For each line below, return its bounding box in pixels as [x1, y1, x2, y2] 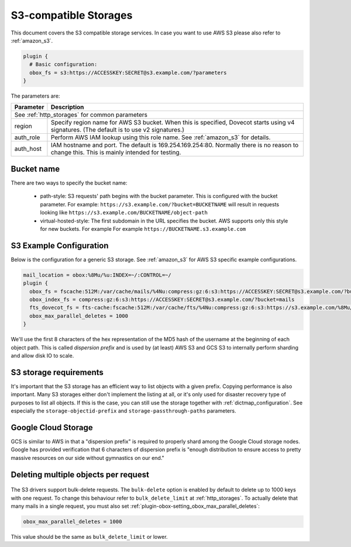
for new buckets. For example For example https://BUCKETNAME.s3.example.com [40, 225, 246, 232]
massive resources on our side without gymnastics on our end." [11, 454, 165, 461]
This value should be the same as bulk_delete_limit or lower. [11, 533, 168, 540]
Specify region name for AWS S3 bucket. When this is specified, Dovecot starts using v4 [50, 119, 295, 127]
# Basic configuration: [29, 61, 98, 68]
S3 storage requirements [11, 367, 104, 377]
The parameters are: [11, 92, 60, 99]
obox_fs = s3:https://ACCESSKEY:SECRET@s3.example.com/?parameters [29, 69, 227, 76]
